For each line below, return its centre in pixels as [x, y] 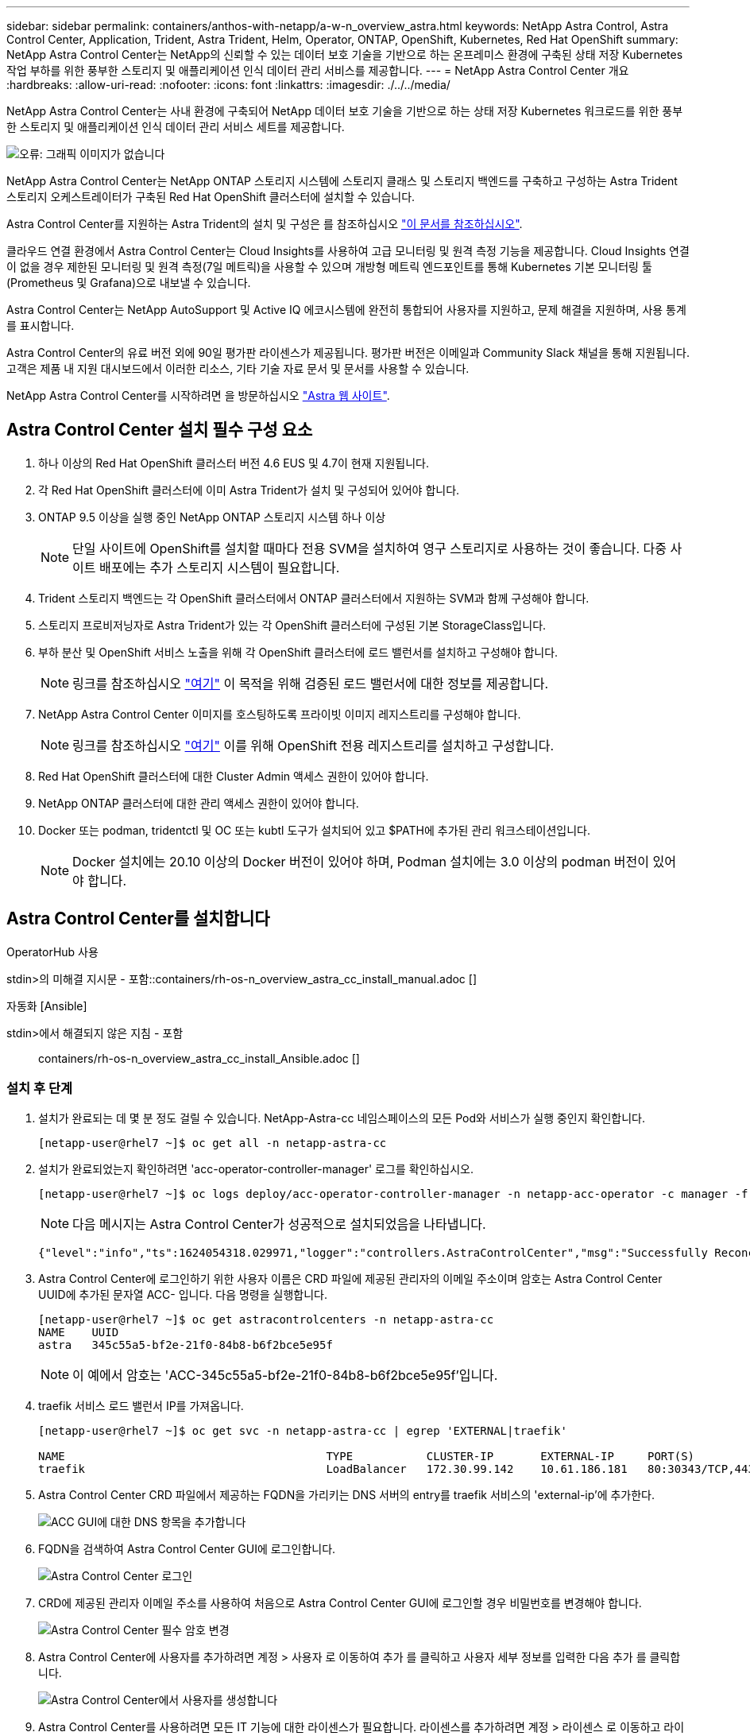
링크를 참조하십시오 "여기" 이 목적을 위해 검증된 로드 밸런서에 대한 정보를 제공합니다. [311, 683]
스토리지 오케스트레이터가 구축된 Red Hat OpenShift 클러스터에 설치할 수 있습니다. [211, 197]
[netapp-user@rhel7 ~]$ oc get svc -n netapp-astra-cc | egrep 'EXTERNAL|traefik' [303, 1431]
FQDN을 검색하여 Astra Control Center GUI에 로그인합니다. [187, 1549]
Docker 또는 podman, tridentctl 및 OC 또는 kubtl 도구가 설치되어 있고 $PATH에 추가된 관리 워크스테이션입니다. [314, 830]
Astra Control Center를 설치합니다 [138, 919]
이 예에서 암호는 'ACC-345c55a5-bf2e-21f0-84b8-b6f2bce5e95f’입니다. [285, 1376]
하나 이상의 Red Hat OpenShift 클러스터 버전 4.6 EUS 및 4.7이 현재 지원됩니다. [234, 463]
